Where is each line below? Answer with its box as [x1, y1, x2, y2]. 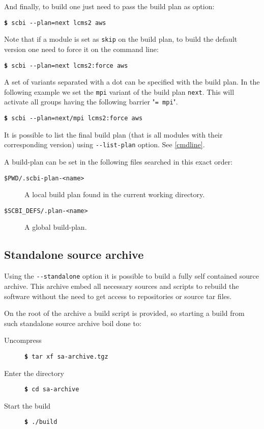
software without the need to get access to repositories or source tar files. [4, 290, 232, 301]
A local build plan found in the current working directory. [24, 189, 205, 200]
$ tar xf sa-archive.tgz [24, 353, 108, 360]
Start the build [4, 400, 51, 411]
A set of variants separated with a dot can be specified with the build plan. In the [4, 76, 260, 87]
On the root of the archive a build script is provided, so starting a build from [4, 308, 245, 318]
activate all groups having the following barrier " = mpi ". [4, 96, 178, 107]
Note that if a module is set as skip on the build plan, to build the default [4, 34, 238, 44]
